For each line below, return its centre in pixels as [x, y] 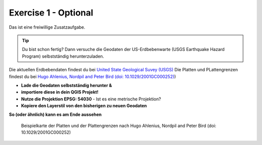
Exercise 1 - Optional [51, 13]
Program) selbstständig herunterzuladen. [63, 56]
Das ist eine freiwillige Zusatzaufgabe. [47, 27]
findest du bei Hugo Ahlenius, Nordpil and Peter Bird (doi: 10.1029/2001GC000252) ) [92, 76]
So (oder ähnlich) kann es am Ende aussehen [55, 114]
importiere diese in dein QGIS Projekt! [60, 92]
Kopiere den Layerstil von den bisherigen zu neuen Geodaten [84, 106]
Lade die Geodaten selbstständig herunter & [66, 85]
